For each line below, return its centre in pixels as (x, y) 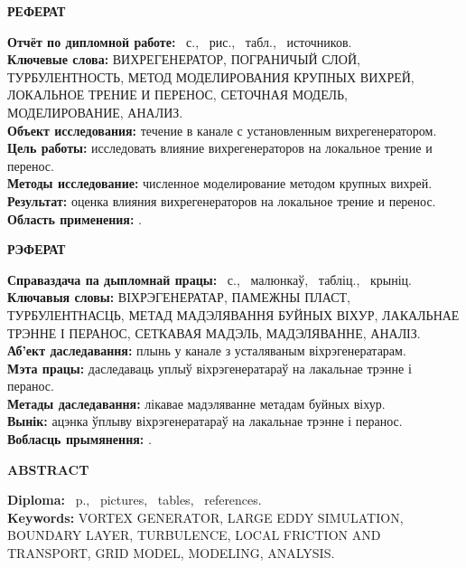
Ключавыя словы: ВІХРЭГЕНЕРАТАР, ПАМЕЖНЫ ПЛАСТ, (179, 297)
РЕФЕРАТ (37, 11)
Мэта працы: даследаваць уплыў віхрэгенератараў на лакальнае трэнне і (210, 368)
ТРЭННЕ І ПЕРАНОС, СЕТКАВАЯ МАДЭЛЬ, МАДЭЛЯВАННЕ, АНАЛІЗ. (214, 332)
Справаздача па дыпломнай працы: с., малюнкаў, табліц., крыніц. (210, 279)
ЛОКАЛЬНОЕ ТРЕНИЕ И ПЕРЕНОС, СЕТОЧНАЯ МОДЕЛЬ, (177, 95)
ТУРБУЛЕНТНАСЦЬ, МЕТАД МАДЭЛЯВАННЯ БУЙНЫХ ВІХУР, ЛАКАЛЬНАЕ (233, 314)
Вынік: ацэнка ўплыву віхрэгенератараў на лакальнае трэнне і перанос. (205, 421)
